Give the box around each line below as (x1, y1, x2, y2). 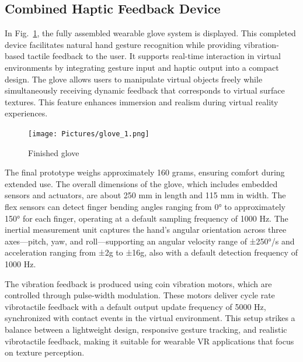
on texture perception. (5, 346, 85, 358)
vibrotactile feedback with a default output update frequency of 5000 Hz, (5, 300, 266, 312)
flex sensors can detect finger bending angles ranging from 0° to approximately (5, 200, 285, 212)
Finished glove (28, 146, 79, 158)
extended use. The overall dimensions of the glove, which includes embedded (5, 177, 278, 189)
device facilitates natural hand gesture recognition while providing (5, 38, 241, 50)
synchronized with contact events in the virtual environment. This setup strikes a (5, 312, 295, 324)
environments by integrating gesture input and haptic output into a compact (5, 61, 279, 73)
